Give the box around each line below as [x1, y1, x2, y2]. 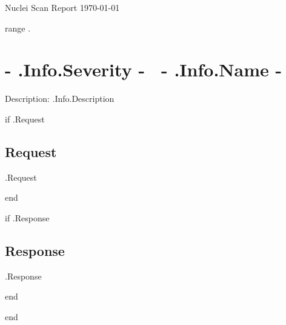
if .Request [5, 112, 45, 125]
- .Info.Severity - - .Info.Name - [5, 57, 282, 82]
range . [5, 21, 31, 34]
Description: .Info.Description [5, 92, 115, 105]
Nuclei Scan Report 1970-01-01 [5, 1, 120, 13]
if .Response [5, 211, 50, 224]
